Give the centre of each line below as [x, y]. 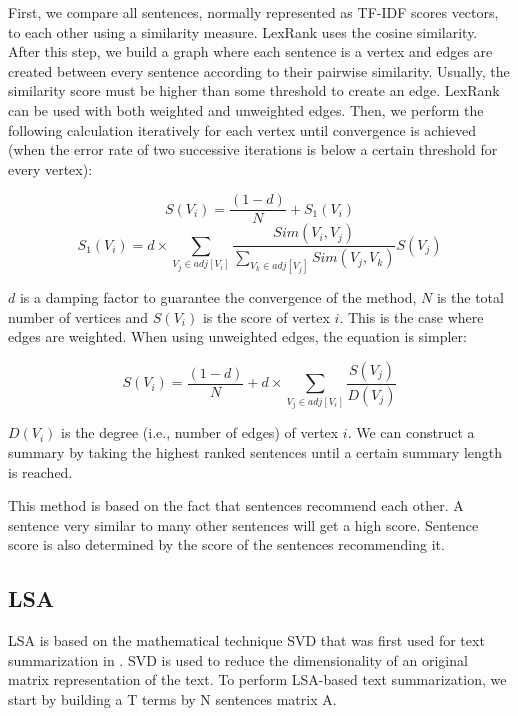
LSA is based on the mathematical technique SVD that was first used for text [246, 640]
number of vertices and [78, 316]
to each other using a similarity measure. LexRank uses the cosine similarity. [243, 31]
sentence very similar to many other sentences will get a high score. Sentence [243, 524]
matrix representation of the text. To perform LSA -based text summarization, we [257, 679]
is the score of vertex [266, 316]
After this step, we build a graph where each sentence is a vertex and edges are [250, 51]
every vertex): [50, 168]
